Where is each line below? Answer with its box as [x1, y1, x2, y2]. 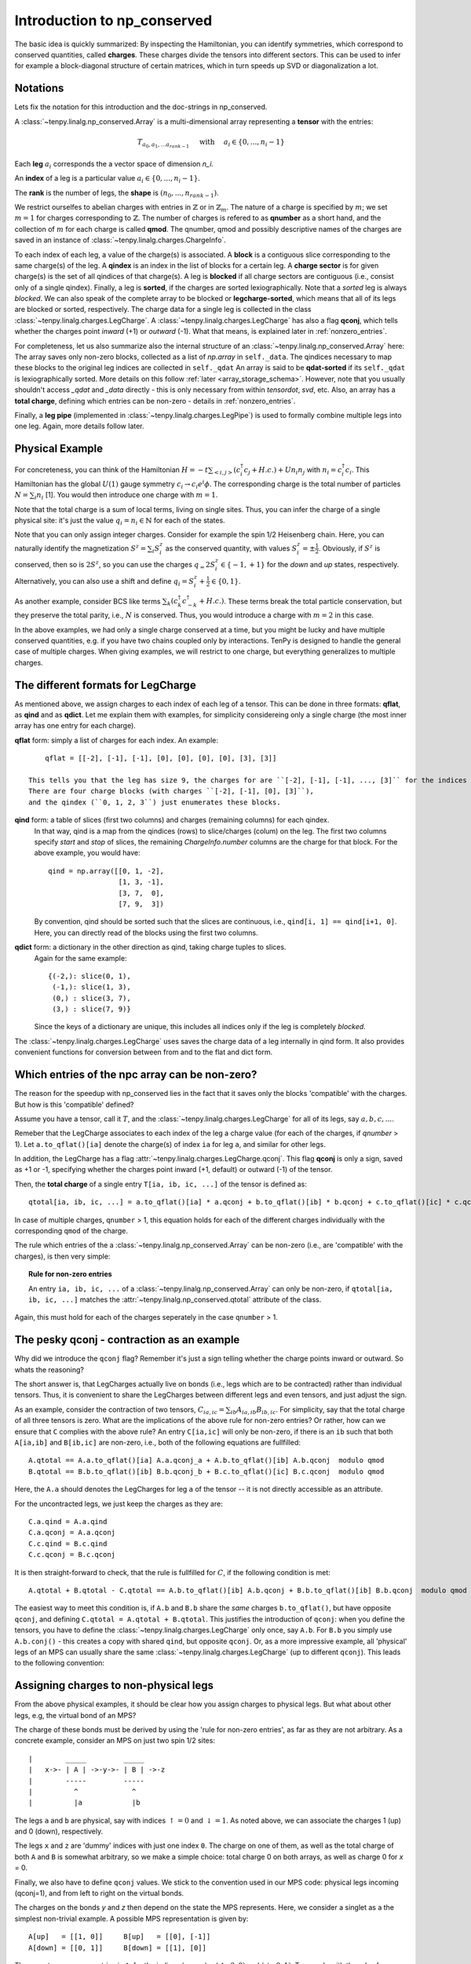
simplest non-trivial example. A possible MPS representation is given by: [14, 1914, 249, 1923]
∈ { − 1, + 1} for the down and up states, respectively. [220, 560, 400, 570]
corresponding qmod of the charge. [14, 1226, 129, 1236]
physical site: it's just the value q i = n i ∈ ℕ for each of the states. [14, 515, 225, 526]
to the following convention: [14, 1658, 105, 1668]
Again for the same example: [34, 953, 127, 962]
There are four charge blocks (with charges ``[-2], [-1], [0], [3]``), [28, 786, 314, 796]
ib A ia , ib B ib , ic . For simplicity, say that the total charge [230, 1405, 406, 1416]
